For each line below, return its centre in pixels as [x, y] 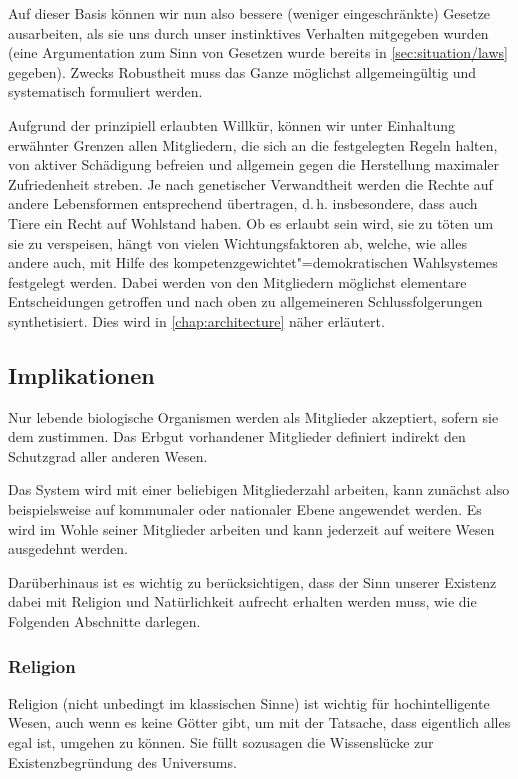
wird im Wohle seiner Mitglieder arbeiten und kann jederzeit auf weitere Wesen [251, 528]
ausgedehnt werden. [68, 548]
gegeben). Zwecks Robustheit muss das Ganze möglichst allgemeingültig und [242, 71]
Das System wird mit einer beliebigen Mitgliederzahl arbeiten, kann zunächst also [259, 489]
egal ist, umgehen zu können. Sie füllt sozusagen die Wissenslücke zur [221, 742]
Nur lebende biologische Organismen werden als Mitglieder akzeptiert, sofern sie [253, 416]
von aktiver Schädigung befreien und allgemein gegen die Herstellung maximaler [254, 164]
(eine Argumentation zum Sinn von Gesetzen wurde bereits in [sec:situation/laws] [258, 52]
